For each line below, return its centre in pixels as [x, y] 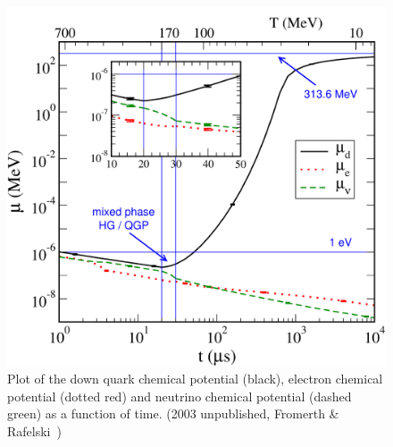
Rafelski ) [34, 431]
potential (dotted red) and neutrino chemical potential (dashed [180, 396]
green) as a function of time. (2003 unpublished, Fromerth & [173, 413]
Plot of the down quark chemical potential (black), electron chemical [195, 379]
